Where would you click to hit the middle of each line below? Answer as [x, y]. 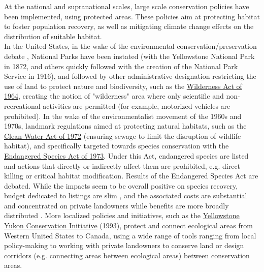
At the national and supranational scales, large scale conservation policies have [127, 6]
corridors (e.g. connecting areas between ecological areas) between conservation [127, 255]
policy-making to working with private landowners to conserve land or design [124, 245]
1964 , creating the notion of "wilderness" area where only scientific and [114, 96]
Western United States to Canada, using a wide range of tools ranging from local [130, 235]
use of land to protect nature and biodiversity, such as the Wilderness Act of [123, 86]
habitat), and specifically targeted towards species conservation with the [117, 146]
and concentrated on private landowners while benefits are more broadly [117, 205]
